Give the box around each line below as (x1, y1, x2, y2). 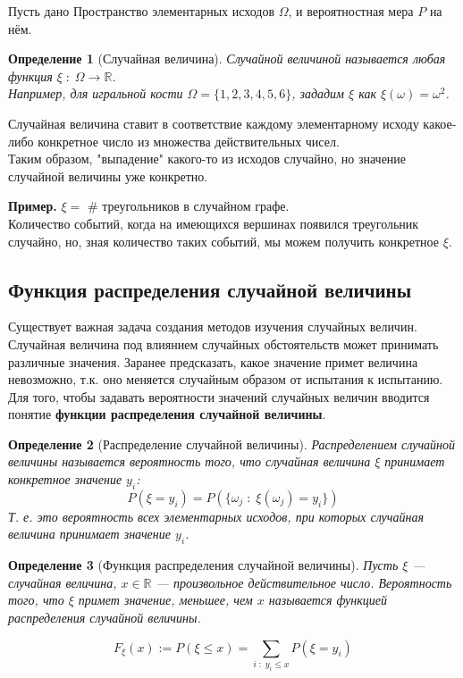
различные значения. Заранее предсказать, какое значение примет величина (8, 352, 418, 371)
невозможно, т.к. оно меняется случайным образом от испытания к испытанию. (8, 370, 443, 389)
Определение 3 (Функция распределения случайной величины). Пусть (8, 556, 399, 574)
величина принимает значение (8, 524, 171, 543)
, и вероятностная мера (288, 2, 414, 20)
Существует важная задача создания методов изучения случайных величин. (8, 317, 417, 336)
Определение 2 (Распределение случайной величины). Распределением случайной (8, 434, 456, 453)
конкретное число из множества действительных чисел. (38, 131, 340, 150)
